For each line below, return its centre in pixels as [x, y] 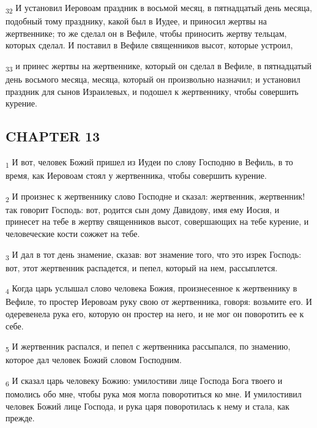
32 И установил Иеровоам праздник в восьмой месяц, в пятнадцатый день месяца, [159, 8]
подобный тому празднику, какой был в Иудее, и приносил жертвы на [136, 21]
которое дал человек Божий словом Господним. [94, 360]
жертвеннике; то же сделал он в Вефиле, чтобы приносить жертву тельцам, [146, 33]
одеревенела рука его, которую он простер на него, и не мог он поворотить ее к [155, 314]
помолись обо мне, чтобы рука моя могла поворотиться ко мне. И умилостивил [154, 394]
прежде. [20, 418]
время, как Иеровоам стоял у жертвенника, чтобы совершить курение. [136, 175]
